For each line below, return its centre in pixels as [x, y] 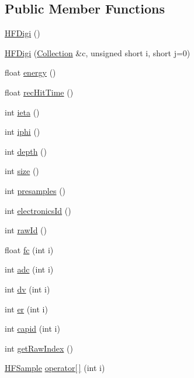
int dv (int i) [27, 289]
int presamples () [35, 190]
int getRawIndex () [39, 348]
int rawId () [26, 230]
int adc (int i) [29, 269]
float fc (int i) [29, 249]
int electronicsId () [38, 210]
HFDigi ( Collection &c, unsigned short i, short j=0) [98, 52]
